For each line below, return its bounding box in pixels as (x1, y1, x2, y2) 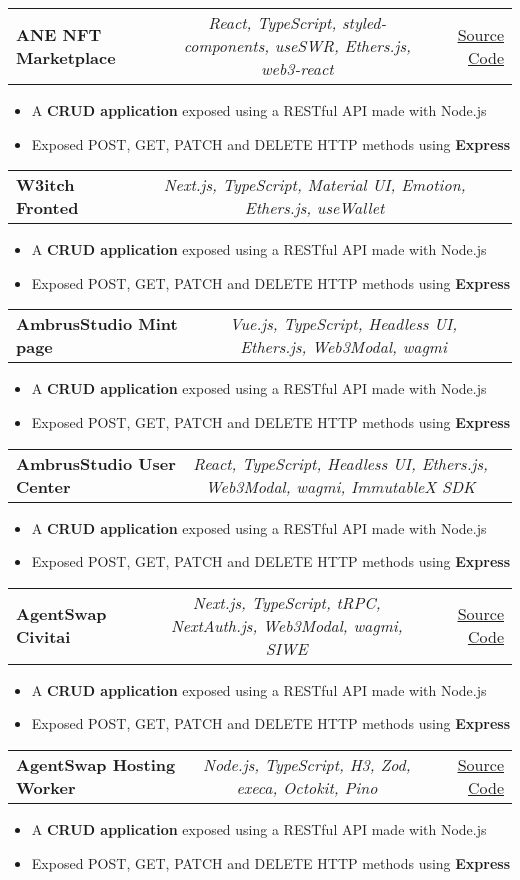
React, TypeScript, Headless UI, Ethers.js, (193, 451, 488, 475)
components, (183, 34, 270, 57)
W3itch (16, 173, 75, 197)
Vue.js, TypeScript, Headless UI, (229, 312, 458, 336)
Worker (16, 775, 76, 799)
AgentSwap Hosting (16, 752, 176, 776)
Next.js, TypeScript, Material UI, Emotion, (163, 173, 466, 197)
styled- (342, 11, 387, 34)
